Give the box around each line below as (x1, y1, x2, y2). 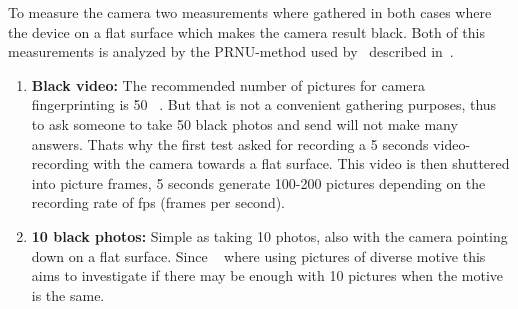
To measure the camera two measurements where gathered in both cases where (8, 2, 492, 22)
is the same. (31, 284, 105, 305)
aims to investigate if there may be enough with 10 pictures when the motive (31, 265, 504, 286)
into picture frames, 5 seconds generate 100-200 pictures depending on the (31, 172, 486, 193)
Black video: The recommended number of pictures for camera (31, 74, 425, 95)
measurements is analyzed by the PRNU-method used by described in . (8, 41, 454, 62)
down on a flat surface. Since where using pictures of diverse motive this (31, 245, 486, 266)
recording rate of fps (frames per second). (31, 192, 285, 213)
